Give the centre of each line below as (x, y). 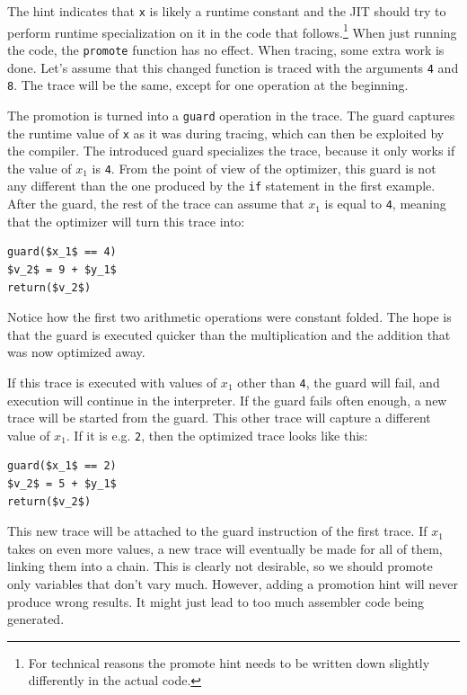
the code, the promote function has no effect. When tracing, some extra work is (226, 49)
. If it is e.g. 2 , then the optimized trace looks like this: (217, 435)
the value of (40, 168)
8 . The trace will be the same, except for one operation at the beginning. (208, 85)
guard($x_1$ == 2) (62, 466)
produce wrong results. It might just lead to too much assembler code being (216, 601)
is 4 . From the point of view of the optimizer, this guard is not (264, 168)
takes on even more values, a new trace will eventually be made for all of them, (225, 548)
